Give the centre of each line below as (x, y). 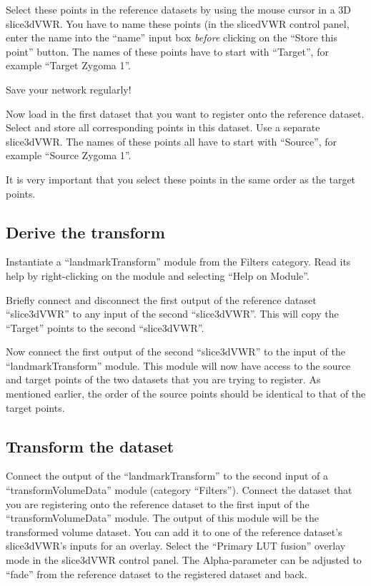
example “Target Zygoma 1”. (69, 65)
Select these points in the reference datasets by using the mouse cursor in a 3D (179, 9)
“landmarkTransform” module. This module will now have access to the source (178, 365)
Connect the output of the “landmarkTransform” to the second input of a (167, 476)
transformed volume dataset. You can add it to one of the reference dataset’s (174, 531)
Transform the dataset (90, 446)
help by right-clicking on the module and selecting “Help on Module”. (158, 275)
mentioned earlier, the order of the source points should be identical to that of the (186, 394)
